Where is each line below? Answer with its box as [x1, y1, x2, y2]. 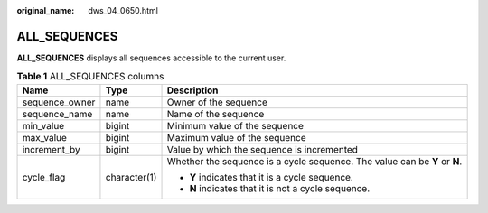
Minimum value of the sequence [166, 119, 305, 132]
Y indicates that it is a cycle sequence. [189, 171, 354, 183]
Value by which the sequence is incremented [166, 143, 359, 155]
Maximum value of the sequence [166, 131, 306, 144]
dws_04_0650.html [88, 5, 158, 15]
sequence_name [22, 107, 93, 120]
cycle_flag [22, 171, 66, 183]
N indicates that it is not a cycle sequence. [189, 181, 371, 194]
